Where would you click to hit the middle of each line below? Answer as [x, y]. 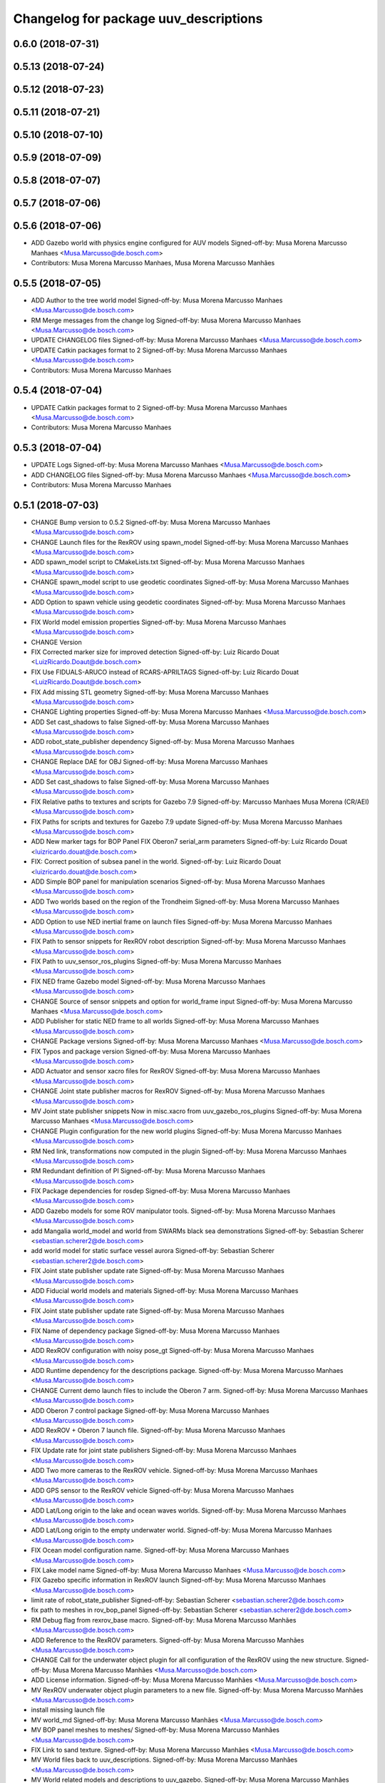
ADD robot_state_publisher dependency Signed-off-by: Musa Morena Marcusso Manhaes [163, 742]
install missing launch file [68, 1710]
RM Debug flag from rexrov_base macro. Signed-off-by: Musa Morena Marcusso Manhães [164, 1620]
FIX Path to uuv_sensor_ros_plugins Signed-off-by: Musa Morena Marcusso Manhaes [156, 961]
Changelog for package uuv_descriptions [138, 19]
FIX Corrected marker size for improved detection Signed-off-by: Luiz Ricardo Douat [155, 652]
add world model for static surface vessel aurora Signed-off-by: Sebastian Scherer [153, 1251]
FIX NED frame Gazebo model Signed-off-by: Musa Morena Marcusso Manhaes [148, 981]
